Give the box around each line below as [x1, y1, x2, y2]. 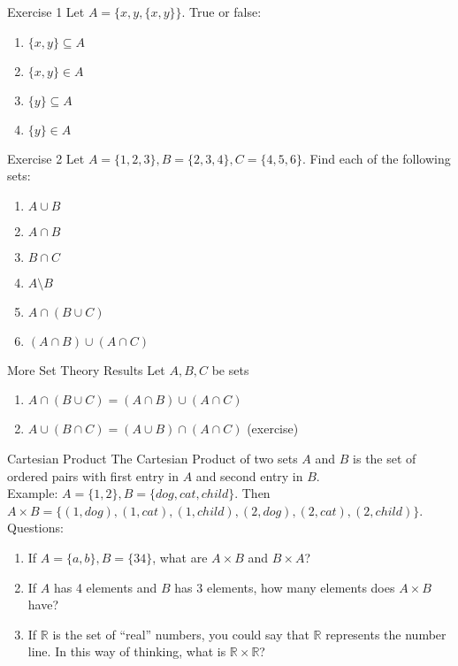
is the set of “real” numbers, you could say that [52, 624, 309, 643]
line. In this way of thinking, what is [27, 642, 226, 661]
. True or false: [181, 3, 262, 20]
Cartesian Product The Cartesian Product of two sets [7, 448, 298, 467]
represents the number [325, 624, 447, 643]
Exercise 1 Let [7, 3, 85, 20]
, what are [152, 547, 208, 566]
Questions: [7, 518, 64, 537]
